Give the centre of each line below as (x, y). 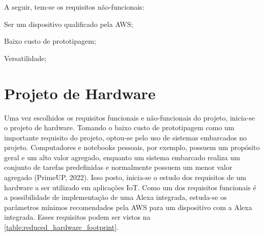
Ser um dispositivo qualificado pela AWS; (69, 24)
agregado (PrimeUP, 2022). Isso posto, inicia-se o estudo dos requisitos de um (125, 177)
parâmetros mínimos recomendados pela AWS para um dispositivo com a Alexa (128, 207)
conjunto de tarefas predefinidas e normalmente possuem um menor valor (118, 167)
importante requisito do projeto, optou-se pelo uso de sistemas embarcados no (126, 137)
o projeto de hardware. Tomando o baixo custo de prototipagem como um (119, 127)
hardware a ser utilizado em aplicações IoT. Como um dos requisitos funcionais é (130, 187)
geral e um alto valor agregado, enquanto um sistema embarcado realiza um (122, 157)
